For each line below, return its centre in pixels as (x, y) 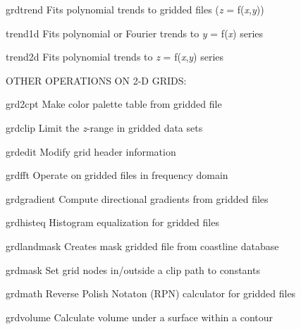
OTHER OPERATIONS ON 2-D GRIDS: (96, 80)
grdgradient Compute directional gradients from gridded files (137, 198)
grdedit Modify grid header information (91, 151)
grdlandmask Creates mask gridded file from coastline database (142, 246)
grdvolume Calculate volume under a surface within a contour (140, 317)
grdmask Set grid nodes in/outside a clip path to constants (133, 269)
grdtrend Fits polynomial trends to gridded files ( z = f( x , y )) (135, 9)
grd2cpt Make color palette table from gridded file (114, 104)
